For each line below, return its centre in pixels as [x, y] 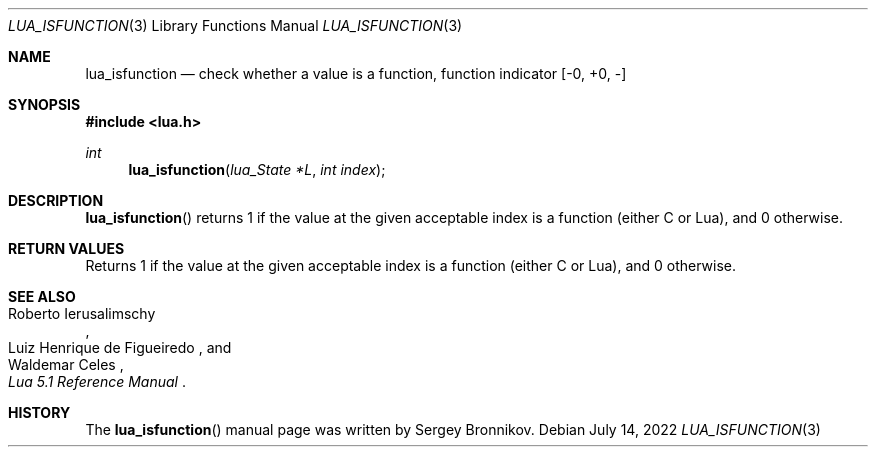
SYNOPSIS [44, 104]
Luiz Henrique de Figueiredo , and [120, 347]
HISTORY [39, 412]
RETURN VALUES [66, 248]
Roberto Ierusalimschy [82, 313]
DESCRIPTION [56, 200]
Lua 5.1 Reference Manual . [97, 381]
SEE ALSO [42, 296]
